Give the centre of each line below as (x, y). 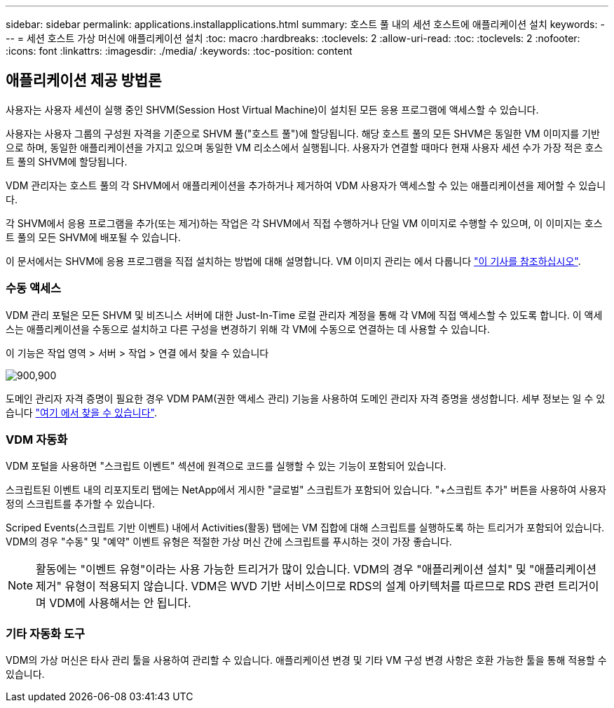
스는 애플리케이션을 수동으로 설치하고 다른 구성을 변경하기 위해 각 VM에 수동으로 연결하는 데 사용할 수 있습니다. (248, 329)
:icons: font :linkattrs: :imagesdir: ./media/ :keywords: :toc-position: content (179, 51)
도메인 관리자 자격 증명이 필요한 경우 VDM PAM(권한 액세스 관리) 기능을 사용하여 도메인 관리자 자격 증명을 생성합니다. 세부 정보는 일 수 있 (306, 398)
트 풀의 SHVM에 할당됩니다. (67, 161)
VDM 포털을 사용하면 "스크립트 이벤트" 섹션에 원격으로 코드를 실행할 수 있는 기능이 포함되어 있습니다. (226, 466)
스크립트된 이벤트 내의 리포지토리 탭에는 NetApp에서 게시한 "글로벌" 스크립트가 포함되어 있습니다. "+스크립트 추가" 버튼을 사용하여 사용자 (306, 490)
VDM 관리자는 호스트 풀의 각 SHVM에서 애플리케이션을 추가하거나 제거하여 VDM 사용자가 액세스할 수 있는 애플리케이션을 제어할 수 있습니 (306, 185)
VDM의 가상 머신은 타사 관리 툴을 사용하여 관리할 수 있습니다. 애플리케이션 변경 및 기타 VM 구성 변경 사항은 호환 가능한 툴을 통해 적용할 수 (306, 660)
